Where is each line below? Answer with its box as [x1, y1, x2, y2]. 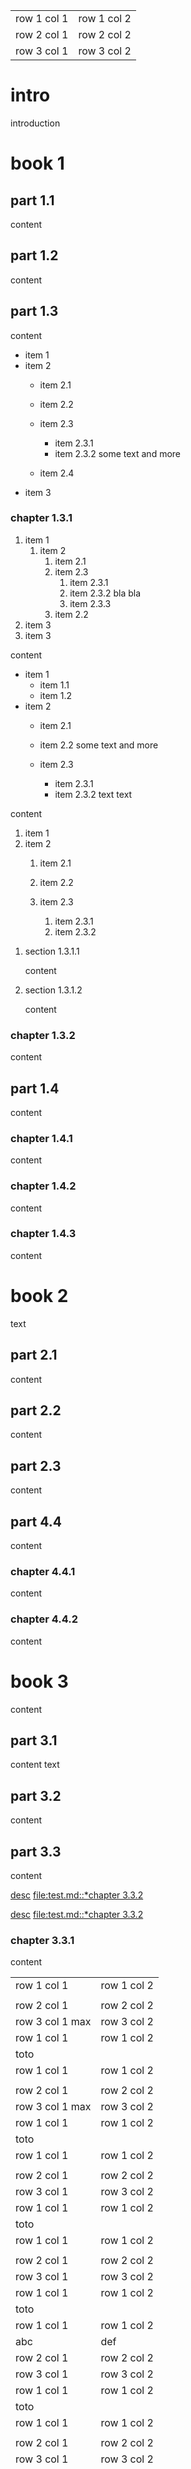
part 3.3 [10, 1843, 62, 1860]
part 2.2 [10, 1402, 62, 1419]
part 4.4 [10, 1513, 62, 1530]
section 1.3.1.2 [24, 984, 83, 996]
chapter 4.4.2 [10, 1612, 78, 1626]
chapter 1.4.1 [10, 1131, 73, 1145]
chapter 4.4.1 [10, 1564, 76, 1578]
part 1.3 [10, 303, 59, 320]
